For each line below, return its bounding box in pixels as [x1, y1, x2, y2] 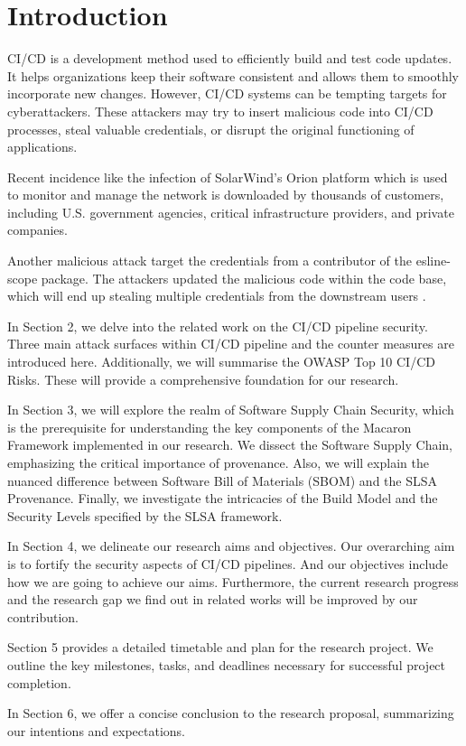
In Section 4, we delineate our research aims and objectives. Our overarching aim [7, 536, 455, 555]
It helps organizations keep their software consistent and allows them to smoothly [7, 66, 459, 85]
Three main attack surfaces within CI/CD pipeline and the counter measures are [7, 334, 454, 353]
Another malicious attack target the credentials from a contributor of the [7, 251, 412, 270]
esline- [415, 251, 451, 270]
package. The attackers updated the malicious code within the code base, [41, 268, 447, 287]
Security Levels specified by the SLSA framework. [7, 506, 283, 525]
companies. [7, 220, 68, 239]
